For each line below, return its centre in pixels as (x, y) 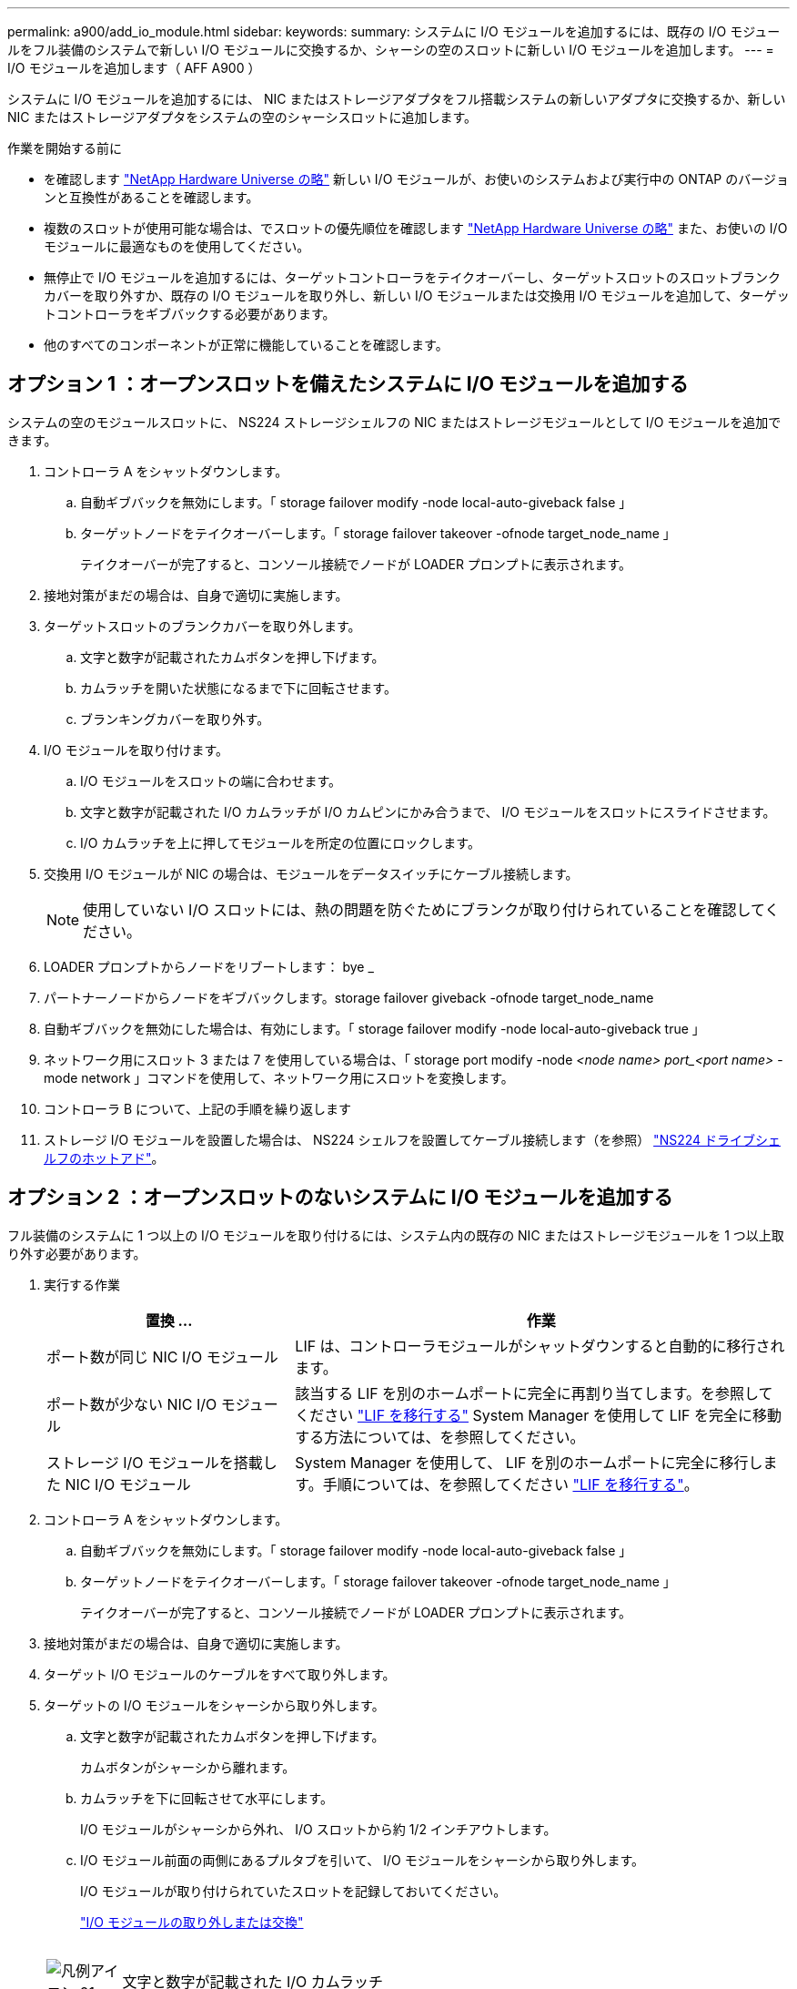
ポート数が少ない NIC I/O (132, 1404)
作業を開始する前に (65, 148)
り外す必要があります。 (77, 1253)
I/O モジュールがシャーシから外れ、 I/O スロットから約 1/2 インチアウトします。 (318, 1829)
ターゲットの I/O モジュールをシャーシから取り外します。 (214, 1705)
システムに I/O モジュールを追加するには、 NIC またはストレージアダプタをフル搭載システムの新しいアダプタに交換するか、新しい (397, 99)
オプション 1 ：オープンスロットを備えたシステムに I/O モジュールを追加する (348, 384)
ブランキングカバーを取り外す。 (175, 719)
